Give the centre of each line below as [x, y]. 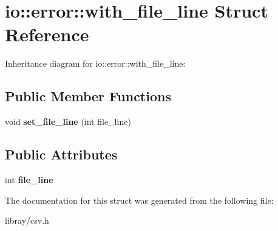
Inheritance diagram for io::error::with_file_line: [95, 63]
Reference [47, 34]
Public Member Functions [88, 96]
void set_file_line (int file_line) [68, 122]
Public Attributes [61, 154]
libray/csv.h [27, 220]
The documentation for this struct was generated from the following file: [139, 200]
